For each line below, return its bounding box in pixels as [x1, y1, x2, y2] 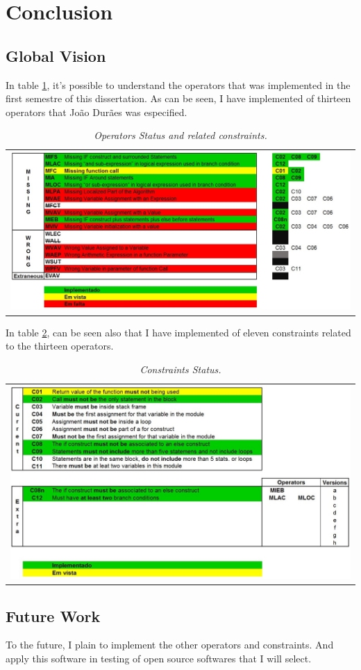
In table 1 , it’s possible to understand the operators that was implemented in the [6, 77, 351, 92]
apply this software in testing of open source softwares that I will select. [6, 651, 312, 665]
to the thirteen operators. [6, 338, 114, 353]
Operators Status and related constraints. [94, 128, 267, 142]
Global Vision [6, 44, 106, 66]
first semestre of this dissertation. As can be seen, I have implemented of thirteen [6, 91, 351, 106]
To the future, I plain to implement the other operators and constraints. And [6, 637, 334, 652]
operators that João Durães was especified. [6, 104, 187, 119]
